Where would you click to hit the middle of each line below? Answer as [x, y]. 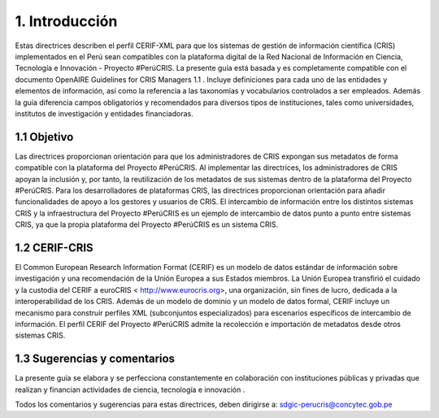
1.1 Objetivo [44, 137]
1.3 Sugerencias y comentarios [95, 359]
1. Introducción [66, 21]
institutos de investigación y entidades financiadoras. [104, 113]
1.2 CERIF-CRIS [54, 248]
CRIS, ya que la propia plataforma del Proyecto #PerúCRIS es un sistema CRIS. [147, 224]
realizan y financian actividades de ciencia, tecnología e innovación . [130, 390]
